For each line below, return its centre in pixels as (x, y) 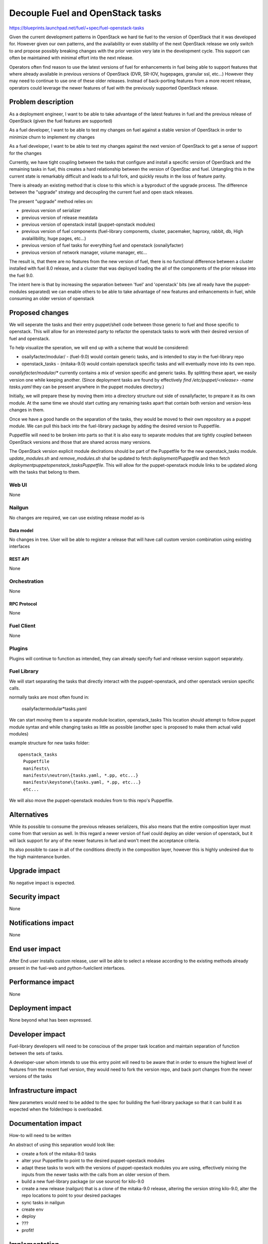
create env (33, 1210)
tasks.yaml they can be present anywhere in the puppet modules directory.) (87, 387)
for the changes (25, 153)
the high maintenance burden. (40, 856)
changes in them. (27, 410)
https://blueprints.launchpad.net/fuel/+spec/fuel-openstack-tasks (77, 28)
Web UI (18, 485)
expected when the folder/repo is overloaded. (56, 1109)
